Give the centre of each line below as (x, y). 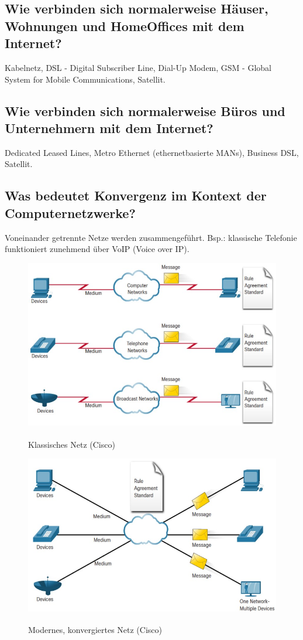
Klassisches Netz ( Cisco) (72, 444)
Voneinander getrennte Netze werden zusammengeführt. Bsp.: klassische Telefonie (151, 237)
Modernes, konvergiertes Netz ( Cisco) (95, 630)
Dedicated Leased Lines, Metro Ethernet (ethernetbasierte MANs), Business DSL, (152, 152)
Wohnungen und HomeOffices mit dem (125, 25)
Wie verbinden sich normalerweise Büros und (145, 110)
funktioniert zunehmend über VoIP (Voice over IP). (97, 249)
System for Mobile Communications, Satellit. (85, 79)
